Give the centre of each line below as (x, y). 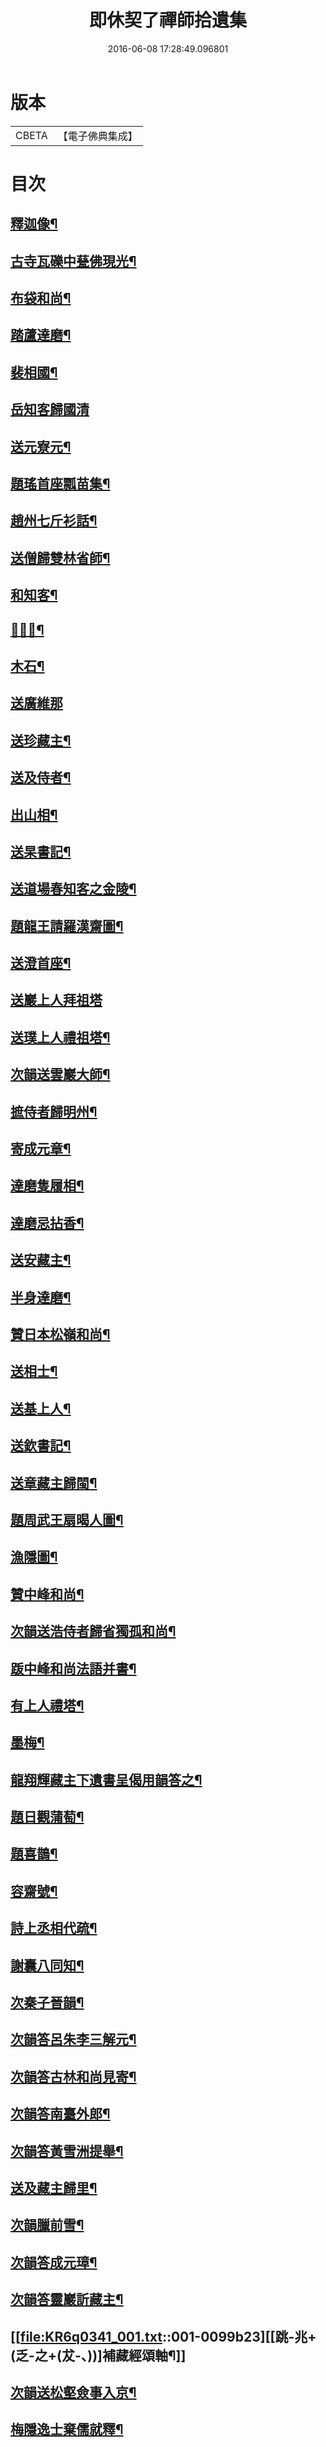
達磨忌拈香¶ (47, 1222)
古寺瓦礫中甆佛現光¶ (73, 261)
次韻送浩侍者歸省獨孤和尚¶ (93, 1631)
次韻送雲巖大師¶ (60, 1074)
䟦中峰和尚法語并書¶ (73, 1668)
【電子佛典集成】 (97, 136)
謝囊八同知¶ (47, 1965)
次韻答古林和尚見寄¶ (73, 2076)
